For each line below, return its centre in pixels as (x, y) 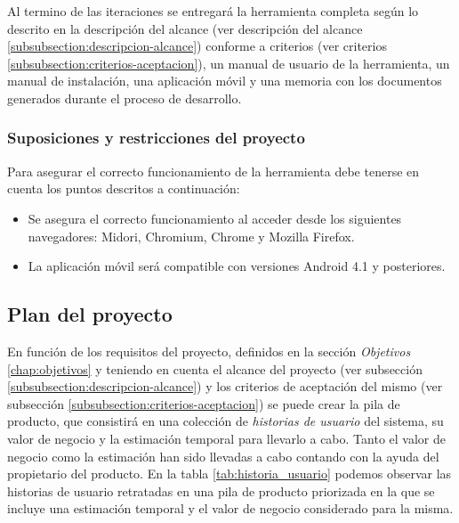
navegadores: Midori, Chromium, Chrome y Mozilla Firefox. (191, 236)
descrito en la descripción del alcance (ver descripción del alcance (185, 28)
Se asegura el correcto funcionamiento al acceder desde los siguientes (215, 218)
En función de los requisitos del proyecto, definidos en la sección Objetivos (209, 351)
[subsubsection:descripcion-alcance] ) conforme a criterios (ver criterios (197, 46)
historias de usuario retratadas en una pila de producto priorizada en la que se (221, 490)
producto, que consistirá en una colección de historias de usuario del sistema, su (225, 421)
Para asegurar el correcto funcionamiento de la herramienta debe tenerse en (213, 171)
